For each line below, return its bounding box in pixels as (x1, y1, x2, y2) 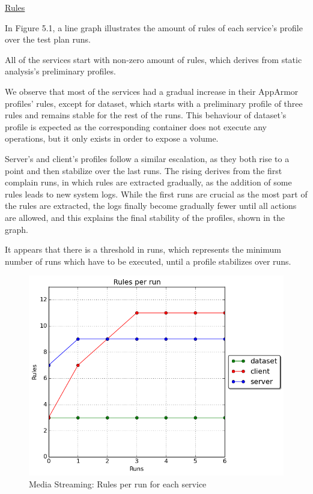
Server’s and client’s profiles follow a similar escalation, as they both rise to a (5, 152, 290, 164)
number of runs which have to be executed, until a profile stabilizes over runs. (5, 255, 291, 267)
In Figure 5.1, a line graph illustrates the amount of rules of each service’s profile (5, 21, 303, 34)
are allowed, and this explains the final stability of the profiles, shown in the (5, 211, 285, 223)
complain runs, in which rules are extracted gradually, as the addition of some (5, 176, 292, 188)
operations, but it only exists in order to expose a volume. (5, 132, 219, 145)
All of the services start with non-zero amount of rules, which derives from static (5, 53, 302, 65)
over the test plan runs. (5, 33, 91, 46)
